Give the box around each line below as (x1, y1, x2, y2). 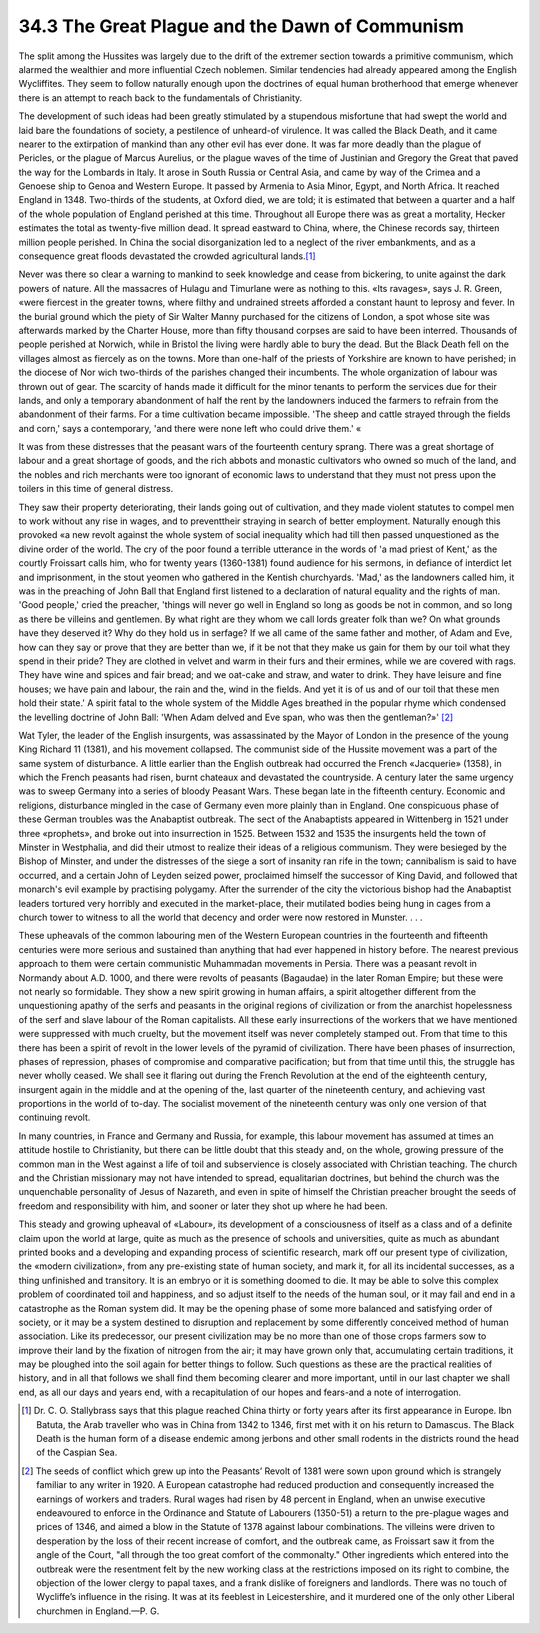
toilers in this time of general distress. (18, 483, 174, 495)
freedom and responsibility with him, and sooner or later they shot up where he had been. (18, 1200, 389, 1212)
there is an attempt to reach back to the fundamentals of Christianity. (18, 91, 303, 104)
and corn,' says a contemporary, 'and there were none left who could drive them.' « (18, 422, 362, 434)
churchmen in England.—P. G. (36, 1605, 160, 1617)
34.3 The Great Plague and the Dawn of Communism (18, 15, 465, 37)
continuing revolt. (18, 1111, 91, 1124)
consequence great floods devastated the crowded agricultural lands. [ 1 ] (18, 250, 316, 262)
